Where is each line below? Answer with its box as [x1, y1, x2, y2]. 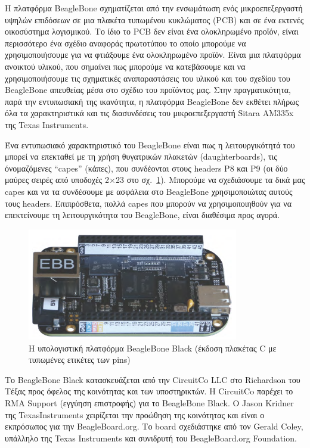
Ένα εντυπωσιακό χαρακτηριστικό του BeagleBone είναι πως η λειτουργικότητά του [5, 138, 295, 151]
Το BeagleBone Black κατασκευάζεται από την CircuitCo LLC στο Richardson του [5, 373, 300, 385]
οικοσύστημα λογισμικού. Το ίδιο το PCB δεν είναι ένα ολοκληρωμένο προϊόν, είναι [5, 25, 299, 38]
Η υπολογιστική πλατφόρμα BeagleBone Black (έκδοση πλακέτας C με [29, 341, 277, 354]
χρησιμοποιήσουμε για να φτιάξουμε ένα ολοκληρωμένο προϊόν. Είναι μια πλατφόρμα [5, 48, 301, 61]
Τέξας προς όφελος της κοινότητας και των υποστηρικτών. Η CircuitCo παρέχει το [5, 385, 293, 397]
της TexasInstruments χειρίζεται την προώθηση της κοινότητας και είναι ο [5, 408, 265, 421]
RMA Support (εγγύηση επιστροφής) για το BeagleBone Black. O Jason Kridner [5, 396, 294, 409]
